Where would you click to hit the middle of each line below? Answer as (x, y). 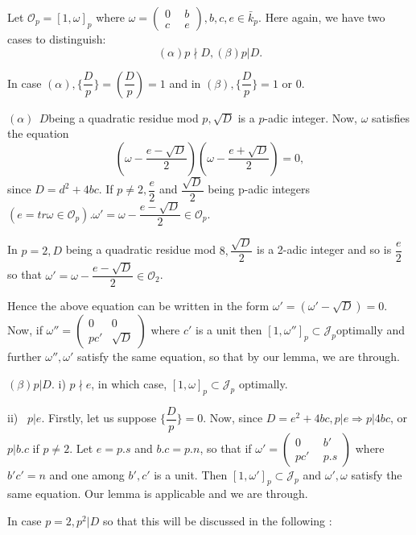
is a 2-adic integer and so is (324, 249)
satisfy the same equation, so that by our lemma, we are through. (239, 357)
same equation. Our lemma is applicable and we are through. (158, 494)
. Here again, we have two (322, 17)
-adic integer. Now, (311, 117)
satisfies (391, 117)
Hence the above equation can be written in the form (138, 306)
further (25, 357)
